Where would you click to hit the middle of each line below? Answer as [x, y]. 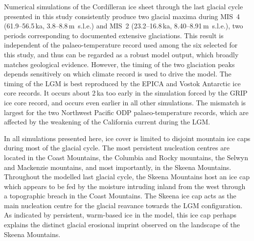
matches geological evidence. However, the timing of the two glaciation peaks [119, 64]
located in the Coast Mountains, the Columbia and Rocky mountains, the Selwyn [126, 157]
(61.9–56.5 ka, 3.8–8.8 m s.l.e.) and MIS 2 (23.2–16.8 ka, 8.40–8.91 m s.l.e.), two [124, 26]
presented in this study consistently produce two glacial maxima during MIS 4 [122, 16]
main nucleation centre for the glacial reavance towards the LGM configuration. [123, 205]
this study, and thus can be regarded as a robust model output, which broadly [121, 54]
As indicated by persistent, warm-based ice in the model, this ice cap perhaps [120, 215]
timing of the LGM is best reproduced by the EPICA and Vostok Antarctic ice [122, 83]
